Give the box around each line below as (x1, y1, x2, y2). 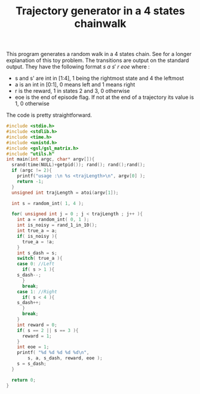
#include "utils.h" (6, 151, 55, 157)
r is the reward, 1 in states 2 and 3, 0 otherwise (14, 88, 130, 95)
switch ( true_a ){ (17, 255, 63, 262)
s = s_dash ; (17, 361, 47, 367)
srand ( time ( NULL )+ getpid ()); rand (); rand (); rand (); (11, 162, 146, 168)
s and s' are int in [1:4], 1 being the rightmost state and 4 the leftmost (14, 75, 184, 82)
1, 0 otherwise (14, 100, 50, 107)
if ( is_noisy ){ (17, 233, 58, 239)
